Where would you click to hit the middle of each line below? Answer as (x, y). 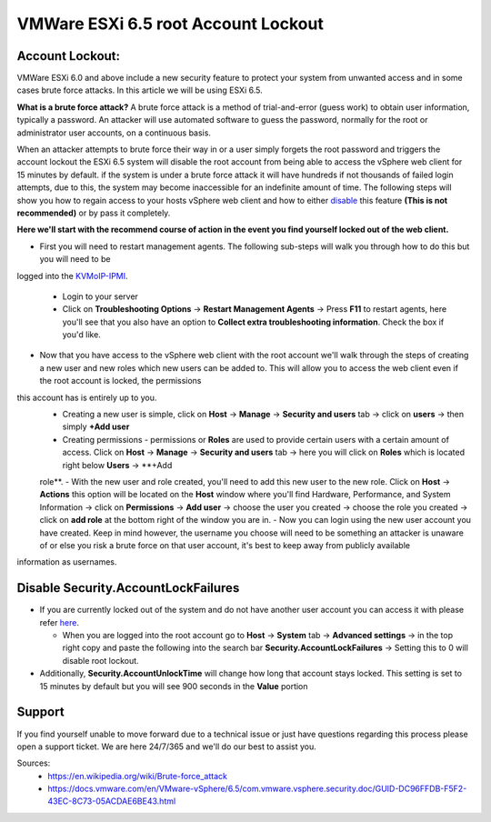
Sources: (34, 763)
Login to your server (100, 296)
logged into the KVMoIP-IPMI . (72, 276)
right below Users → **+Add (117, 465)
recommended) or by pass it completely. (94, 213)
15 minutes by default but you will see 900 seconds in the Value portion (174, 686)
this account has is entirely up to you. (87, 397)
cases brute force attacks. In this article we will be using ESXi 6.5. (140, 90)
